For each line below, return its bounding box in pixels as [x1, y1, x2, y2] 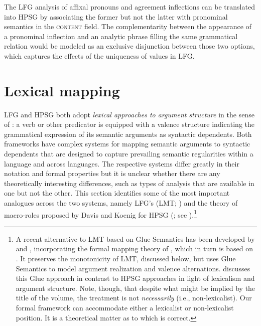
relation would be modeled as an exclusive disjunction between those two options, [4, 41, 255, 51]
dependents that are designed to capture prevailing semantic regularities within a [4, 148, 253, 159]
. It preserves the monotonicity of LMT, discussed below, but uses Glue [16, 253, 236, 264]
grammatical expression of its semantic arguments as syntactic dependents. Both [4, 128, 252, 139]
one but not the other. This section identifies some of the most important [4, 188, 230, 198]
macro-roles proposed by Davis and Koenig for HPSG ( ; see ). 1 [4, 208, 197, 220]
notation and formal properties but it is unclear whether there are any [4, 168, 220, 179]
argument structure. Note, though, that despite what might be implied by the [16, 282, 255, 293]
